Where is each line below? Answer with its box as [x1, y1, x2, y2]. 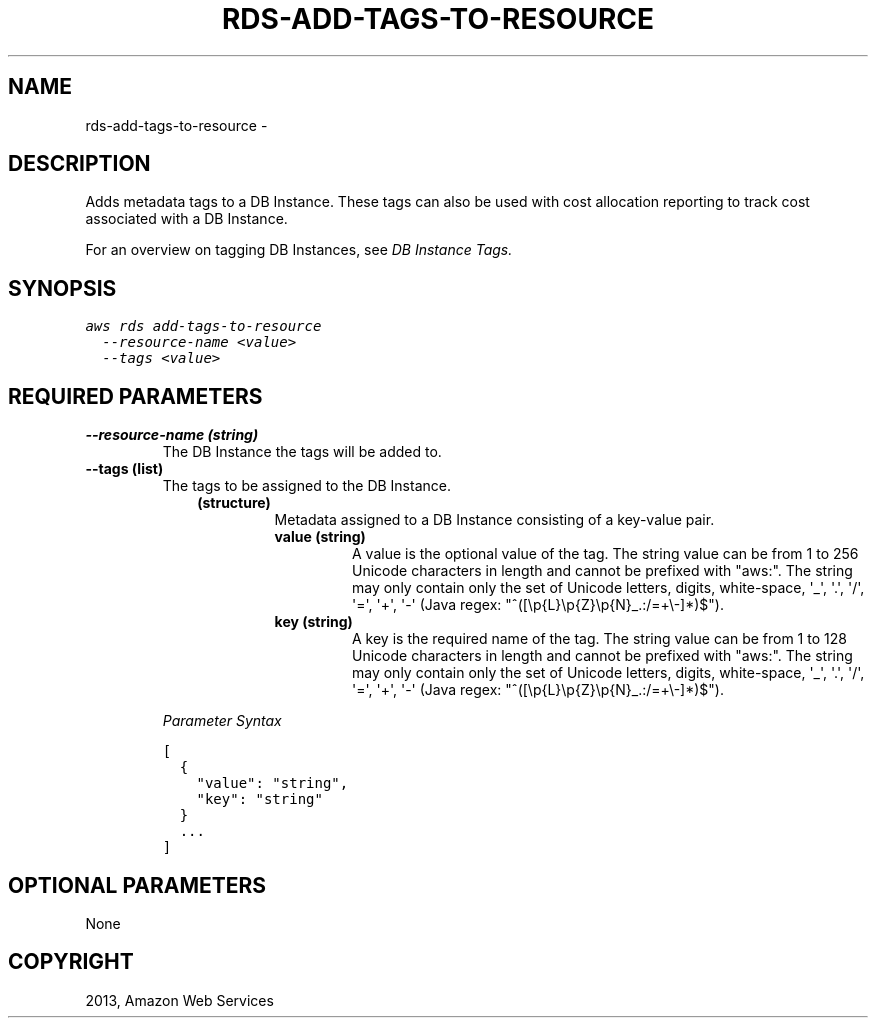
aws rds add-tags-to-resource [85, 318, 322, 335]
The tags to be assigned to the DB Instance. [162, 477, 451, 495]
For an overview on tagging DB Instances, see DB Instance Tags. [85, 241, 513, 259]
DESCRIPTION [8, 151, 151, 177]
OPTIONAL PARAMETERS [8, 872, 267, 898]
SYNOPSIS [8, 275, 117, 301]
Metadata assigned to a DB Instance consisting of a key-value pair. [274, 511, 715, 529]
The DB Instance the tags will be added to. [162, 443, 442, 461]
